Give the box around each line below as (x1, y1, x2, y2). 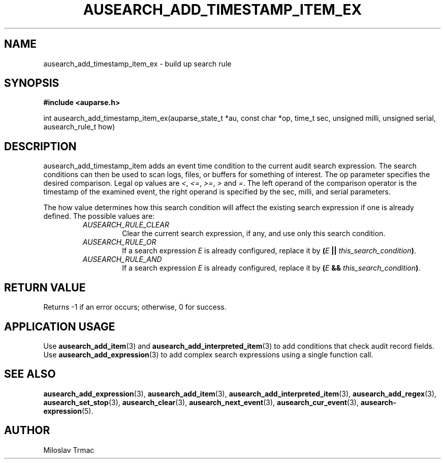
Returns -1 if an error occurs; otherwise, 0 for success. (43, 303, 227, 312)
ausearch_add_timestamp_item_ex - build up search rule (43, 59, 232, 68)
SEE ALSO (4, 368, 56, 381)
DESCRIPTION (4, 140, 77, 153)
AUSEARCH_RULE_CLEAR (82, 220, 169, 229)
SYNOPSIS (4, 77, 59, 90)
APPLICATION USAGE (4, 320, 115, 333)
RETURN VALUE (4, 281, 86, 294)
